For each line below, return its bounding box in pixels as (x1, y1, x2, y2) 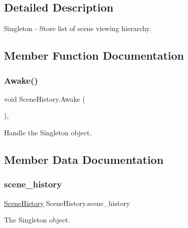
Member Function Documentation (4, 48, 184, 63)
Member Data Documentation (4, 151, 164, 167)
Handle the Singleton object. (4, 127, 92, 137)
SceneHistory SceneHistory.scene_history (4, 197, 130, 208)
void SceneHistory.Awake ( (4, 93, 85, 104)
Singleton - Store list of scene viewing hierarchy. (4, 23, 151, 34)
